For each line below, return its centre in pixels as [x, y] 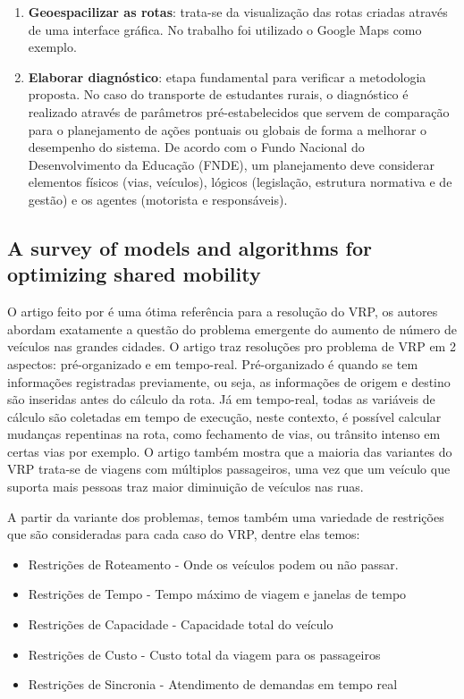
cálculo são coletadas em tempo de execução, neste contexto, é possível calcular [224, 416]
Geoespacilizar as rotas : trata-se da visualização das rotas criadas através [238, 12]
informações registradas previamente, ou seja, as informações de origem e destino [229, 381]
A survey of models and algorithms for [190, 247]
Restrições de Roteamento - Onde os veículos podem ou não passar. [213, 564]
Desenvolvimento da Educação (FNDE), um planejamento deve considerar [232, 164]
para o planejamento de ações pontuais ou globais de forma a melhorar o [228, 129]
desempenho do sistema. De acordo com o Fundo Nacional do [196, 147]
